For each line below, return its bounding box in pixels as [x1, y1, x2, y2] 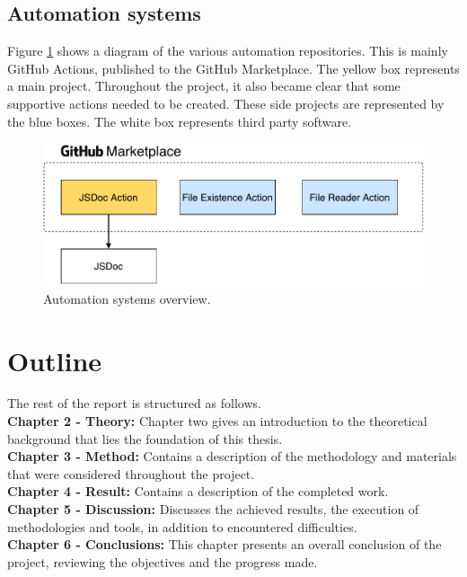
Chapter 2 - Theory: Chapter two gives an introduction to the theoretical [7, 412, 427, 431]
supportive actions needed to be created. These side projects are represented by [7, 93, 445, 112]
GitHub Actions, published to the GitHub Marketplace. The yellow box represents [7, 58, 460, 77]
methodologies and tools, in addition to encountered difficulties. [7, 517, 357, 536]
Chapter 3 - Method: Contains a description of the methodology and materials [7, 447, 457, 466]
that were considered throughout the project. [7, 464, 255, 483]
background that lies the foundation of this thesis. [7, 429, 283, 448]
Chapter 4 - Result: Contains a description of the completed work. [7, 482, 389, 501]
